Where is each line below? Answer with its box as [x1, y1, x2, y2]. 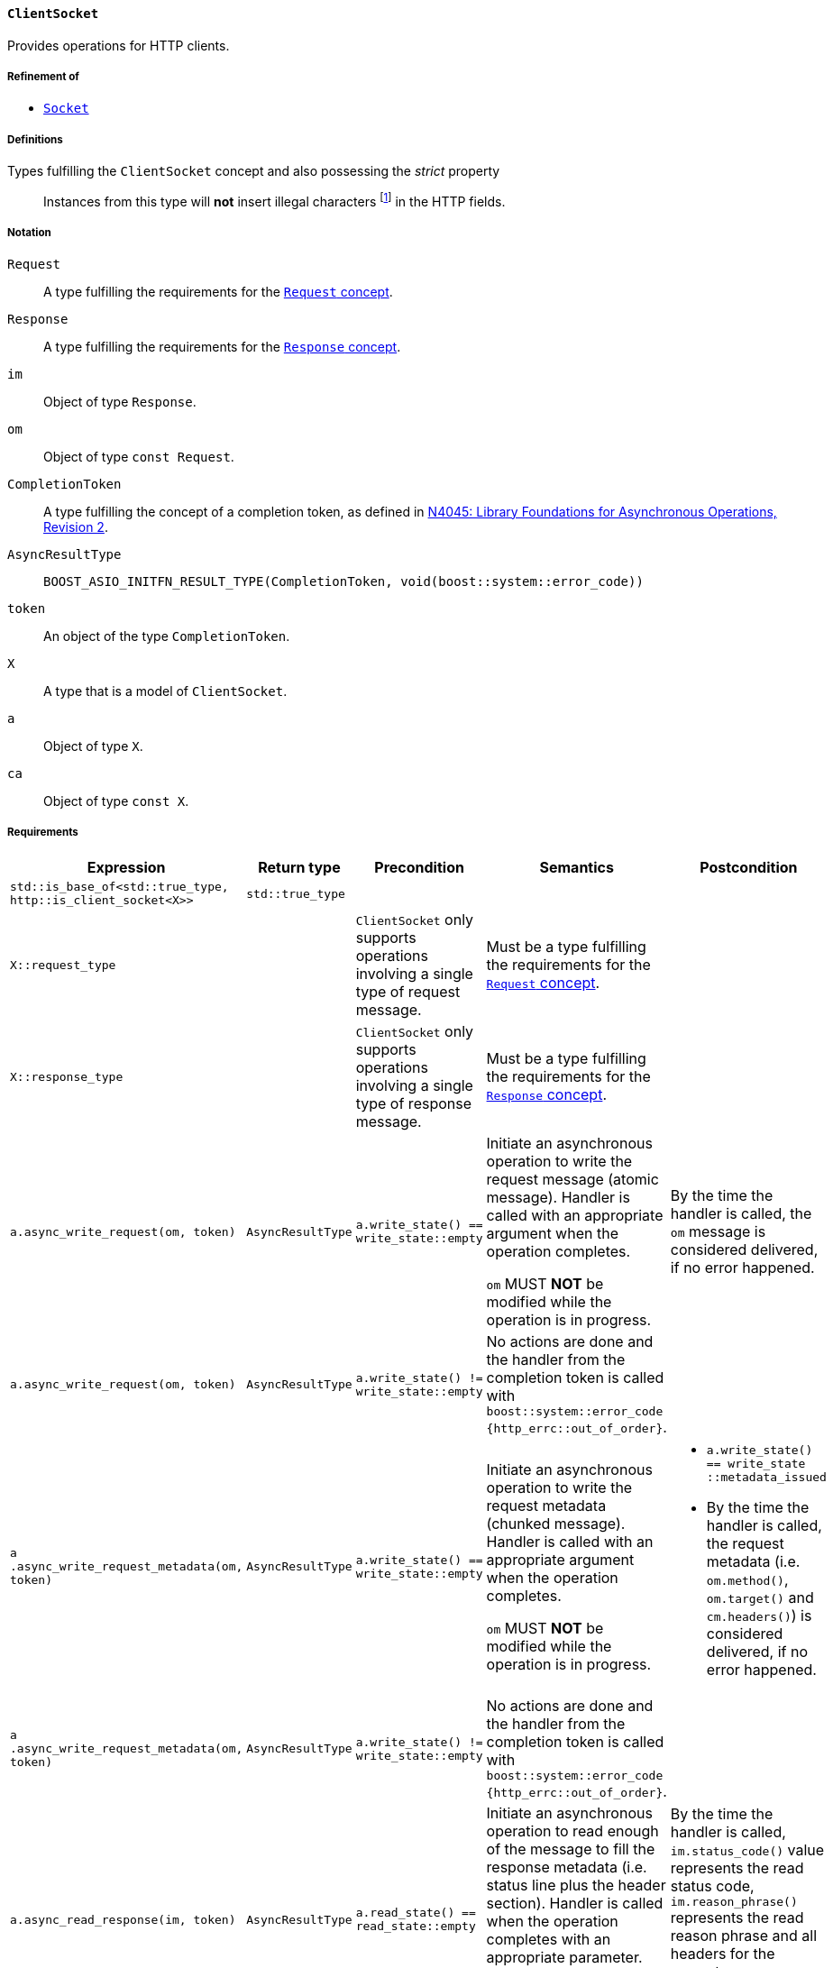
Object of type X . [43, 737, 143, 754]
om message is [670, 1222, 766, 1241]
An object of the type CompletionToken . [43, 627, 290, 644]
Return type [258, 858, 341, 877]
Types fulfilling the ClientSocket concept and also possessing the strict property [7, 163, 500, 179]
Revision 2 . [43, 518, 108, 535]
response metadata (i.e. [486, 1858, 647, 1877]
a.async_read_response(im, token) [10, 1912, 236, 1927]
